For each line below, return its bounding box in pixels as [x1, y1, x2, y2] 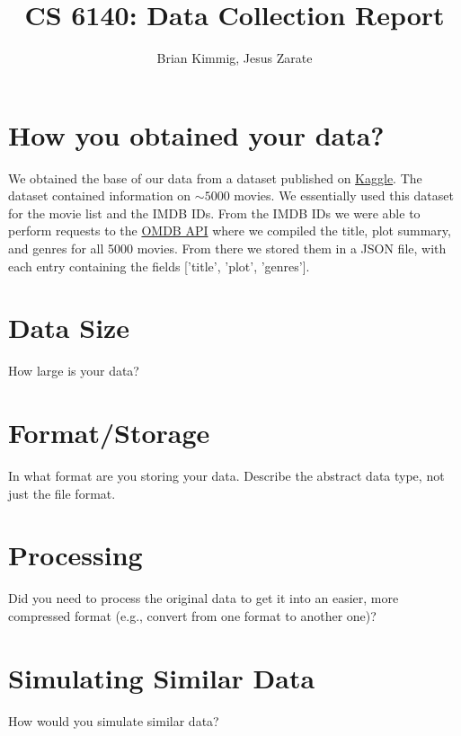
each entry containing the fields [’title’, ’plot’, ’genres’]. [8, 256, 310, 275]
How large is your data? [8, 361, 139, 380]
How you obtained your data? [8, 116, 385, 153]
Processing [8, 536, 143, 573]
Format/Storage [8, 414, 210, 451]
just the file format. [8, 483, 116, 502]
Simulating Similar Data [8, 659, 315, 696]
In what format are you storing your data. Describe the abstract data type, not [8, 466, 445, 485]
